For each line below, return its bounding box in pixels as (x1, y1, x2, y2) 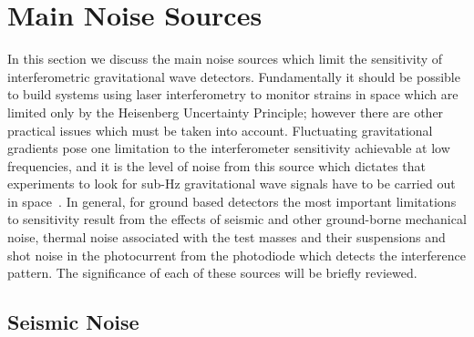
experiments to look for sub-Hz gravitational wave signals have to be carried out (7, 174, 456, 193)
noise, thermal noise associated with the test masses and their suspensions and (7, 228, 446, 247)
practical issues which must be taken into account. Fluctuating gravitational (7, 120, 433, 139)
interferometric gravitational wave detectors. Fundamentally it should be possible (7, 66, 460, 86)
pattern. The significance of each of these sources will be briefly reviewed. (7, 263, 417, 282)
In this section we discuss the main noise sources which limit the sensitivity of (7, 49, 443, 68)
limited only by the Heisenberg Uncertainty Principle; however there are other (7, 102, 444, 121)
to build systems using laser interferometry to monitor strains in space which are (7, 85, 459, 104)
